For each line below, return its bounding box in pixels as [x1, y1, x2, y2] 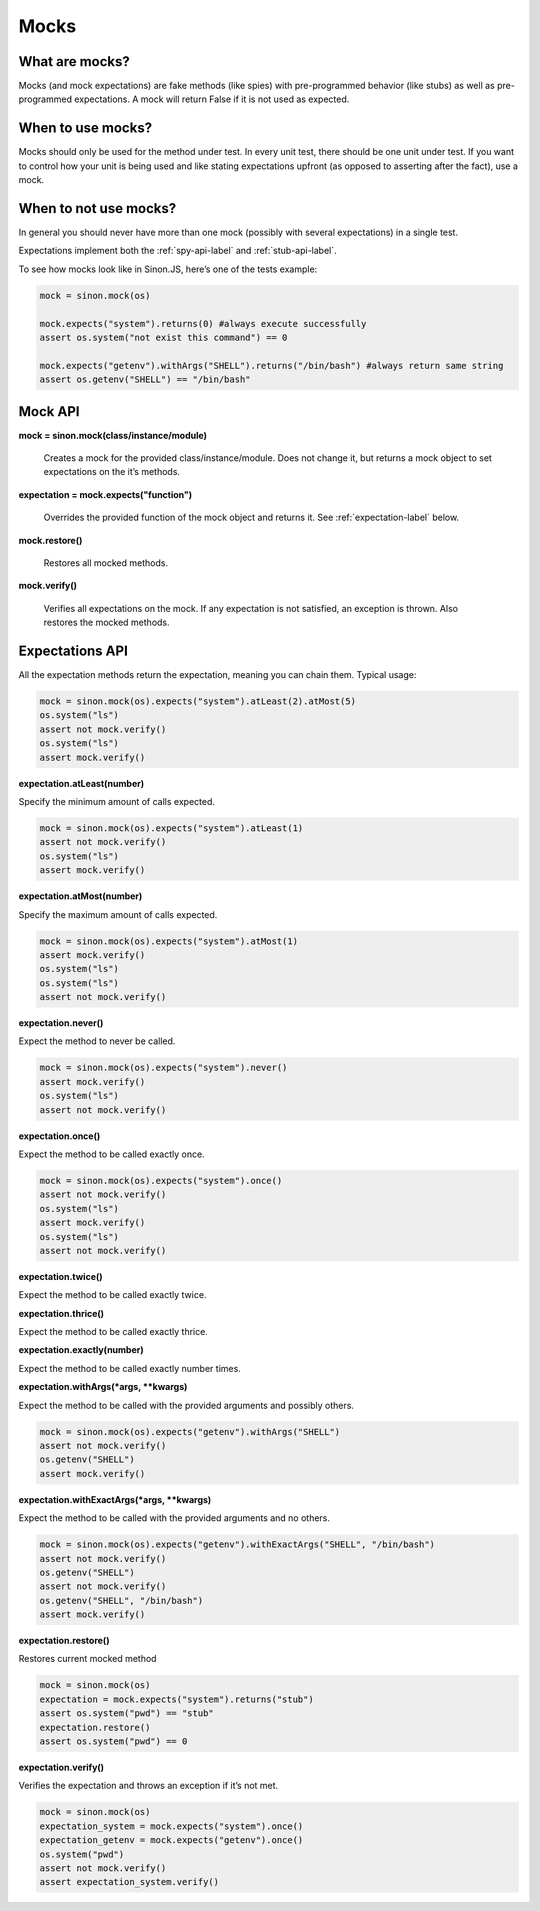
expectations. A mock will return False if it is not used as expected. [73, 93, 350, 105]
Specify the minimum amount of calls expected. [18, 796, 215, 807]
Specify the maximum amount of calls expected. [18, 908, 218, 920]
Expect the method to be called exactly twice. [18, 1289, 207, 1301]
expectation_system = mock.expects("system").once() [39, 1820, 304, 1832]
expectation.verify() [18, 1761, 105, 1774]
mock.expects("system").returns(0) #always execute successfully [39, 318, 367, 329]
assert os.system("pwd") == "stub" [39, 1708, 214, 1719]
